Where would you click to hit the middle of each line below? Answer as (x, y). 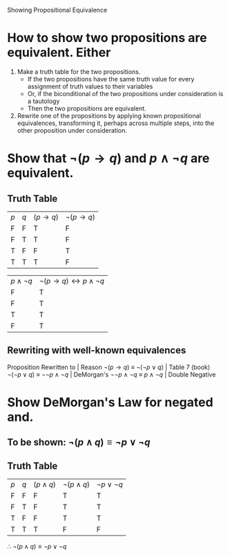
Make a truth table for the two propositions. (79, 71)
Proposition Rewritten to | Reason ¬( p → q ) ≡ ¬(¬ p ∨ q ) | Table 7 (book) (109, 367)
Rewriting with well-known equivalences (97, 351)
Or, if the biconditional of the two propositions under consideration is (125, 93)
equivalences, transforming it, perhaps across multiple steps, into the (116, 123)
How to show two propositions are (107, 38)
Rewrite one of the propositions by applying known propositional (109, 115)
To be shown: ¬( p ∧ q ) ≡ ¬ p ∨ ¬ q (79, 443)
